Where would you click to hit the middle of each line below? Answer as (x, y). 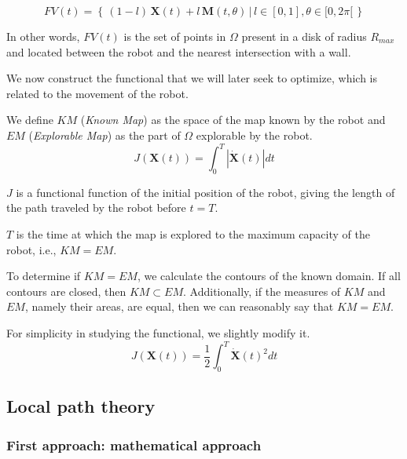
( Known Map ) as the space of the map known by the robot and (233, 120)
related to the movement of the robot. (97, 93)
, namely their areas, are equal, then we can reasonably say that (179, 306)
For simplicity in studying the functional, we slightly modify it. (158, 333)
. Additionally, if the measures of (262, 291)
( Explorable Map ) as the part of (104, 135)
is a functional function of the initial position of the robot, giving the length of (205, 192)
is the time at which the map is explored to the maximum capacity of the (193, 234)
